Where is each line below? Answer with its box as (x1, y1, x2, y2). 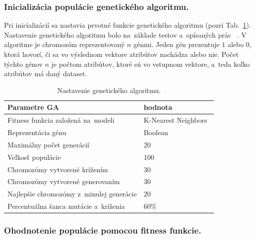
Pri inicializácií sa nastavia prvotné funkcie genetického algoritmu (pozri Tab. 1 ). (4, 20, 251, 30)
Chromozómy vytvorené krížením (7, 164, 108, 174)
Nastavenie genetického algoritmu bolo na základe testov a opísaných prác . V (4, 29, 247, 40)
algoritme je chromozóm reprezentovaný (4, 39, 125, 49)
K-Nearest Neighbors (143, 115, 207, 125)
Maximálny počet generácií (7, 139, 89, 149)
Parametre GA (7, 102, 60, 112)
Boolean (143, 127, 168, 138)
